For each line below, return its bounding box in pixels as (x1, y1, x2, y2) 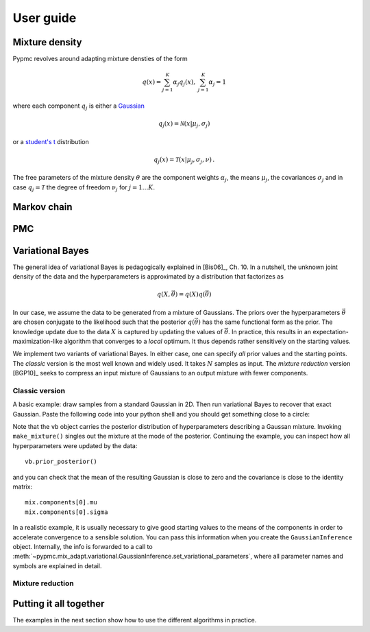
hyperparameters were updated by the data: (12, 441, 138, 449)
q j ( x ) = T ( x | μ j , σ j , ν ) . (153, 155, 215, 165)
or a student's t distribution (12, 137, 89, 145)
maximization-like (12, 337, 63, 345)
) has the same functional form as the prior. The (198, 318, 333, 326)
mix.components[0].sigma (25, 508, 108, 516)
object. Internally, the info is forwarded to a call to (12, 542, 153, 550)
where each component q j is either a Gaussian (12, 102, 145, 111)
